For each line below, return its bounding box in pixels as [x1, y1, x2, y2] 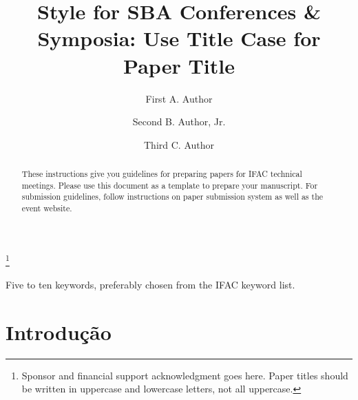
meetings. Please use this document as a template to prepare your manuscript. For [21, 179, 318, 191]
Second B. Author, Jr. [132, 114, 226, 129]
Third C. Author [144, 137, 214, 151]
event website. [21, 202, 72, 214]
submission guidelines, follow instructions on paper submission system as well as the [21, 191, 324, 202]
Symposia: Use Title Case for [37, 24, 321, 52]
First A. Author [145, 91, 213, 105]
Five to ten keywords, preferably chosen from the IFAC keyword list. [6, 277, 295, 291]
